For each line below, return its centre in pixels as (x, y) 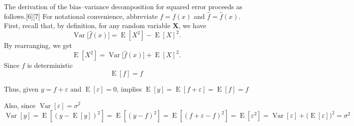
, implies (129, 88)
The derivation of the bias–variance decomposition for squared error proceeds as (123, 6)
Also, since (20, 105)
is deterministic (50, 65)
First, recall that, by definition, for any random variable (87, 25)
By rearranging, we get (38, 45)
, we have (192, 25)
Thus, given (21, 88)
